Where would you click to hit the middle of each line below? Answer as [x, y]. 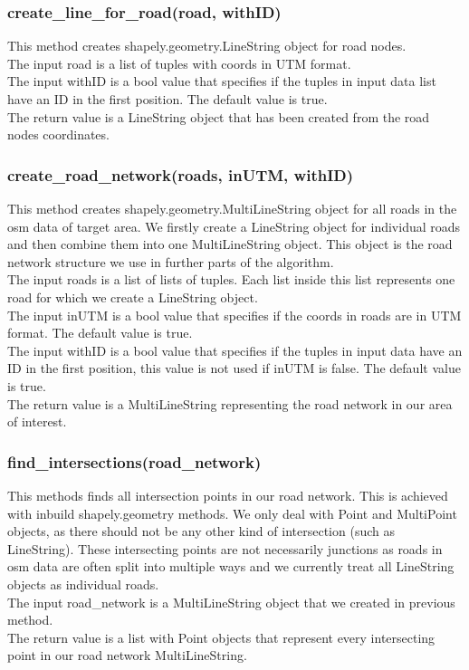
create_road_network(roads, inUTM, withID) [181, 174]
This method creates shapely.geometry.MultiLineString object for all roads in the [232, 208]
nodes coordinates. [58, 134]
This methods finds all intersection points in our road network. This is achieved [228, 495]
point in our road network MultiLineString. [127, 655]
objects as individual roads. [83, 584]
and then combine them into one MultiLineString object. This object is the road [230, 244]
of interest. [37, 421]
